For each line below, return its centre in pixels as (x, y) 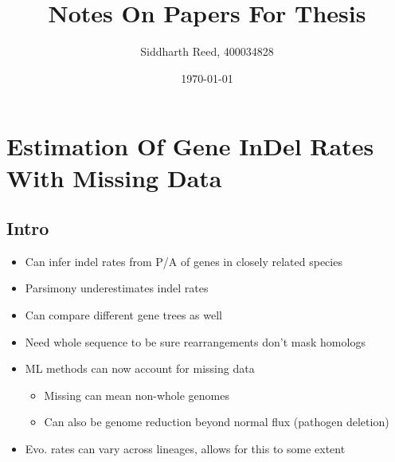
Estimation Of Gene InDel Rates (190, 146)
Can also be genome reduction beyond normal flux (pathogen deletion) (217, 422)
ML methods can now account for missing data (140, 368)
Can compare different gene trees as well (123, 315)
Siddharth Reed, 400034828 (207, 51)
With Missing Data (114, 177)
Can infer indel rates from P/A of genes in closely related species (184, 261)
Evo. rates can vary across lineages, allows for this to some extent (185, 449)
